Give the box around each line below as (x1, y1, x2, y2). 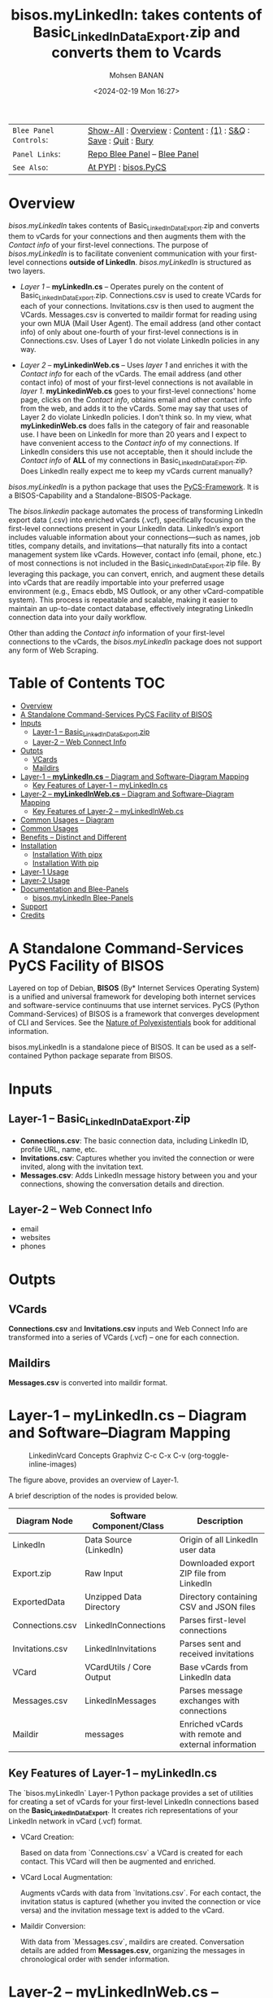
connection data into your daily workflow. (8, 612, 147, 622)
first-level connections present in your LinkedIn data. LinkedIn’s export (8, 523, 245, 533)
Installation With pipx (32, 850, 103, 860)
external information (179, 1739, 257, 1750)
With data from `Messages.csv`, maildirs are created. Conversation (19, 1937, 245, 1947)
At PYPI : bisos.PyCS (88, 161, 167, 173)
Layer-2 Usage (19, 876, 71, 886)
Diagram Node (15, 1516, 73, 1527)
